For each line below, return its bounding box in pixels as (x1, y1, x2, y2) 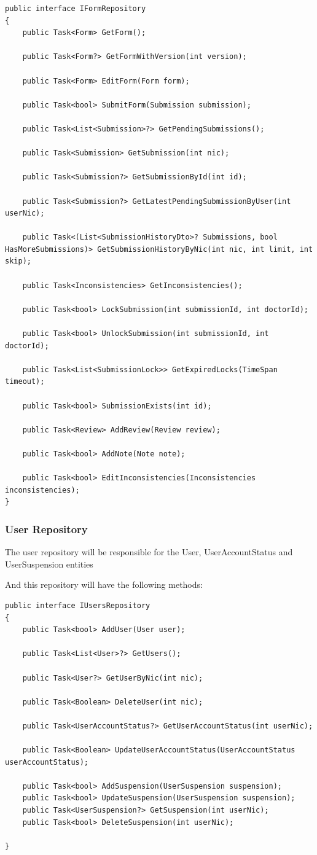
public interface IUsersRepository (5, 601, 151, 610)
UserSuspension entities (5, 557, 93, 570)
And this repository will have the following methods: (5, 578, 203, 591)
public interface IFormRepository (5, 4, 146, 13)
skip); (5, 257, 31, 266)
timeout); (5, 377, 45, 386)
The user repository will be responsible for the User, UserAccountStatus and (5, 545, 293, 558)
